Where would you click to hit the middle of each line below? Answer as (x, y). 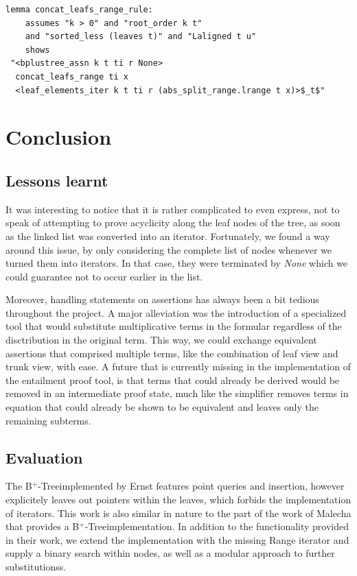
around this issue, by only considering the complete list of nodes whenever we (169, 249)
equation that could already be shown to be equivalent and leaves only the (162, 407)
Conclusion (59, 137)
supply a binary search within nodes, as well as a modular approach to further (170, 553)
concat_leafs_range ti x (72, 76)
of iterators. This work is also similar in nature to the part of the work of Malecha (178, 513)
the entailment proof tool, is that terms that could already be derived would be (173, 380)
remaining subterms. (48, 420)
